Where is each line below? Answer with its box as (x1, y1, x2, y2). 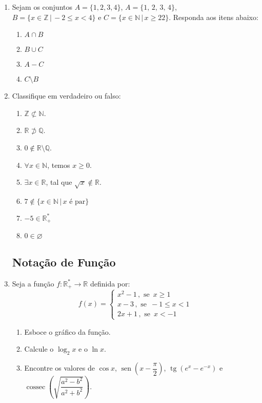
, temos (47, 159, 70, 170)
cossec (26, 383, 46, 391)
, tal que (46, 177, 72, 187)
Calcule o (24, 343, 54, 354)
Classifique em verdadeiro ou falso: (12, 90, 121, 101)
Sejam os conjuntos (12, 2, 73, 12)
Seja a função (12, 278, 54, 289)
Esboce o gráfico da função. (24, 326, 111, 337)
